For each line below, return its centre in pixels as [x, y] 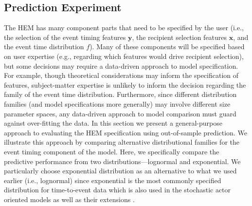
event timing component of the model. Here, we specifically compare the [112, 151]
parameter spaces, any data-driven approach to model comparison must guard [120, 113]
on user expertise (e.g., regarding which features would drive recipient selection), [124, 56]
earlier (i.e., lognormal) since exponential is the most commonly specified [113, 180]
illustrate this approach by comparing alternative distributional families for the [122, 142]
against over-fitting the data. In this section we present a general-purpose [113, 123]
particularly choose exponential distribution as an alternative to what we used [120, 171]
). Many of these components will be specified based [167, 47]
